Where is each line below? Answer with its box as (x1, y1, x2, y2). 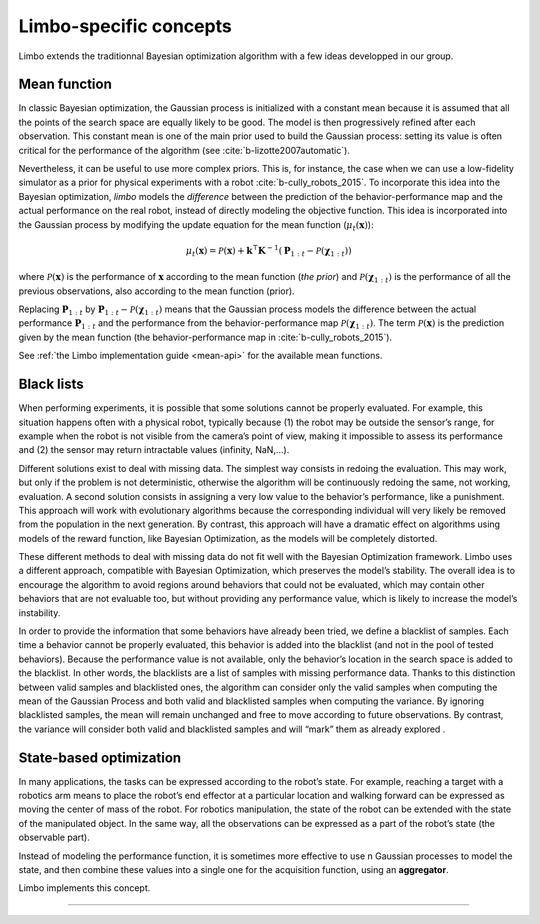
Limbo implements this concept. (18, 882, 151, 894)
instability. (18, 606, 61, 619)
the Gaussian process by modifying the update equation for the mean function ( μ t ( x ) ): (18, 218, 374, 233)
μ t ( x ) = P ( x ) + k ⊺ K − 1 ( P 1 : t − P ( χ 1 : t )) (185, 243, 352, 259)
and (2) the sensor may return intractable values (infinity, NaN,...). (18, 444, 290, 456)
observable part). (18, 831, 90, 844)
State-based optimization (18, 749, 182, 766)
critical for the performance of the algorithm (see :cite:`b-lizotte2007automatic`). (18, 144, 350, 156)
